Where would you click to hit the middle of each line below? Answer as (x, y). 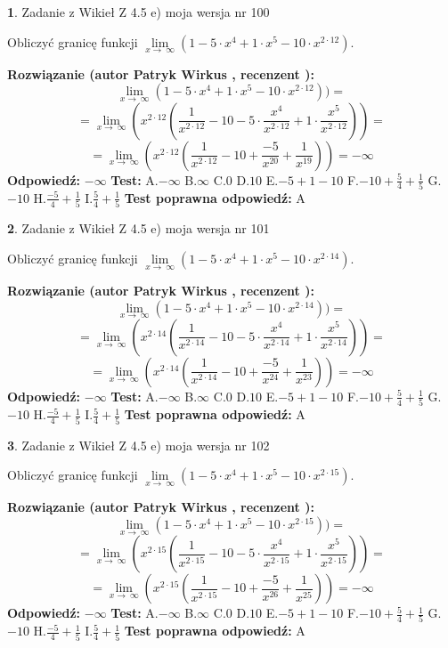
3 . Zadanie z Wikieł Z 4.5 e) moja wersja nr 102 (138, 445)
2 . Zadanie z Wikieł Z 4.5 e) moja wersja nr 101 (138, 228)
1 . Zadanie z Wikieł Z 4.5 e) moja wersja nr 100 (138, 12)
